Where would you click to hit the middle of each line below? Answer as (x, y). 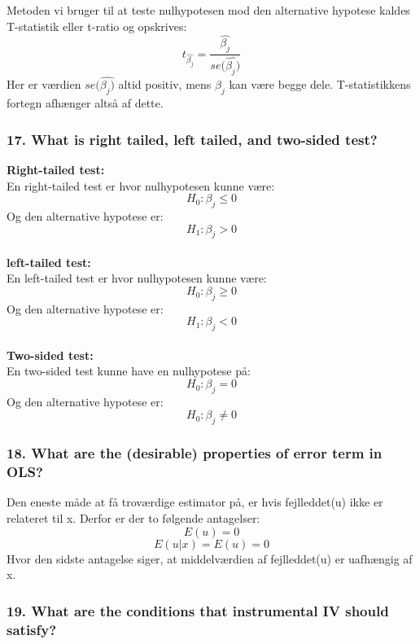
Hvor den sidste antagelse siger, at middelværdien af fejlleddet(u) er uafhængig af (210, 558)
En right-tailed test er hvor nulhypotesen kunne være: (141, 185)
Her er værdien (44, 84)
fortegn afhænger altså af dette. (85, 103)
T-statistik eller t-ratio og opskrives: (97, 26)
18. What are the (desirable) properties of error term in (195, 453)
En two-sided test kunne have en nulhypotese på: (129, 371)
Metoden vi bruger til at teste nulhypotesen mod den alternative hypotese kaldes (208, 10)
